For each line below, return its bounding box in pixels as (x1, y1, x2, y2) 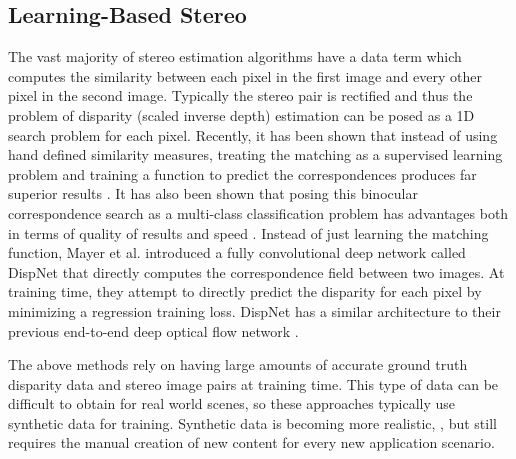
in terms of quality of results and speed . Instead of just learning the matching (8, 222, 489, 243)
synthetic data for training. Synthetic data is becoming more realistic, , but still (8, 412, 497, 433)
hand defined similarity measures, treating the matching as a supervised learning (8, 144, 503, 165)
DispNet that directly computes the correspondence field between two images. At (8, 261, 505, 282)
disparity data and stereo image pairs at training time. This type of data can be (8, 373, 499, 394)
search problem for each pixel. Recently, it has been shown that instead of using (8, 124, 498, 145)
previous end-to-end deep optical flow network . (8, 320, 299, 341)
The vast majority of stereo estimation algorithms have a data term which (8, 46, 462, 67)
